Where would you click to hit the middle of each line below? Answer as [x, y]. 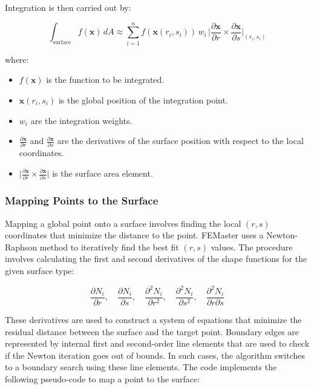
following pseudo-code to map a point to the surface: [103, 379]
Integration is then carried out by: [68, 7]
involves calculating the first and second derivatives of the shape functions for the [156, 259]
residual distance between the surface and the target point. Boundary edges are [152, 331]
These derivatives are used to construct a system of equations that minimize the [153, 320]
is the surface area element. [103, 173]
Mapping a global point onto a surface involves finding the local [123, 223]
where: [17, 59]
